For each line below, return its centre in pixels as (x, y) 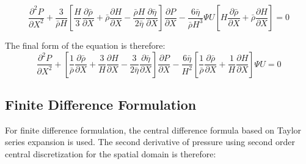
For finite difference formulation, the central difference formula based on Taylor (153, 130)
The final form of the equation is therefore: (85, 45)
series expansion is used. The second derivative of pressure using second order (150, 142)
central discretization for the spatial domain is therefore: (111, 153)
